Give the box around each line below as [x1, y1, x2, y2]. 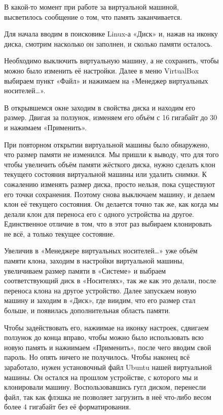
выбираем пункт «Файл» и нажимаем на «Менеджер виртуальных [4, 75, 208, 86]
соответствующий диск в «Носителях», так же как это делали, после [4, 275, 216, 286]
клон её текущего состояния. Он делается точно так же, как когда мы [4, 199, 219, 209]
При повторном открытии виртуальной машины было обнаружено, [4, 139, 210, 149]
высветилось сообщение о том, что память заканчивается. [4, 11, 182, 22]
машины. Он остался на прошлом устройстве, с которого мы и [4, 371, 198, 382]
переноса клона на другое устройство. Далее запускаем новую [4, 285, 197, 295]
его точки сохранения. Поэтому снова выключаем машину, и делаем [4, 188, 215, 199]
